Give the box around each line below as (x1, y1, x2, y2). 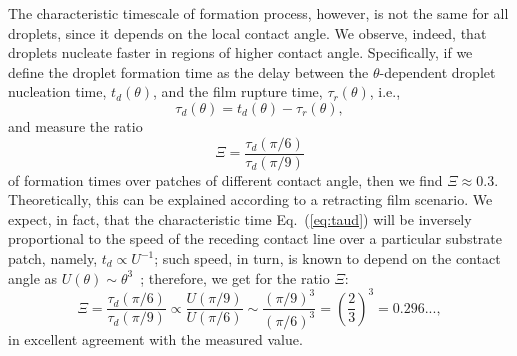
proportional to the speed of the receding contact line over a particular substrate (8, 228, 503, 249)
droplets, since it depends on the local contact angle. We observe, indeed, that (8, 22, 487, 43)
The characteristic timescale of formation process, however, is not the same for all (8, 3, 509, 23)
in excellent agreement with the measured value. (8, 328, 303, 349)
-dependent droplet (379, 61, 496, 82)
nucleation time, (8, 81, 107, 102)
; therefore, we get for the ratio (140, 267, 330, 288)
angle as (8, 267, 58, 288)
